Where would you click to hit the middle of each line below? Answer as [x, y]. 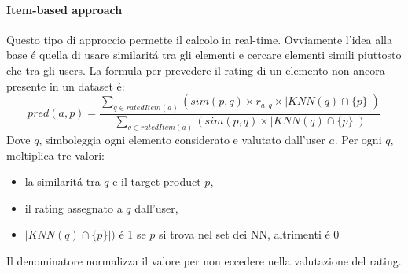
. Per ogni [358, 139]
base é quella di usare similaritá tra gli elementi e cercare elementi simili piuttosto [204, 55]
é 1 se [132, 234]
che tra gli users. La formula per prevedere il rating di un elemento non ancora [196, 70]
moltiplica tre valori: [55, 155]
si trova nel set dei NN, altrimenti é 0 [249, 234]
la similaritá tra [62, 181]
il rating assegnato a [74, 207]
